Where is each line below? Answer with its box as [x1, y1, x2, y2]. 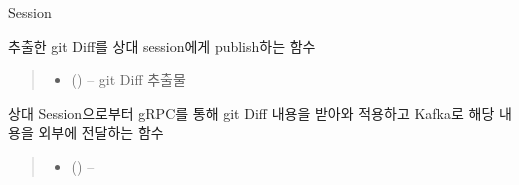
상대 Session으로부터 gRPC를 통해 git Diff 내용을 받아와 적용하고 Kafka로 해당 [8, 102, 495, 123]
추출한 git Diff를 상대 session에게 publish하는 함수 [8, 35, 316, 56]
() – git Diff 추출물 [71, 69, 186, 90]
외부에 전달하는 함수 [38, 122, 164, 143]
